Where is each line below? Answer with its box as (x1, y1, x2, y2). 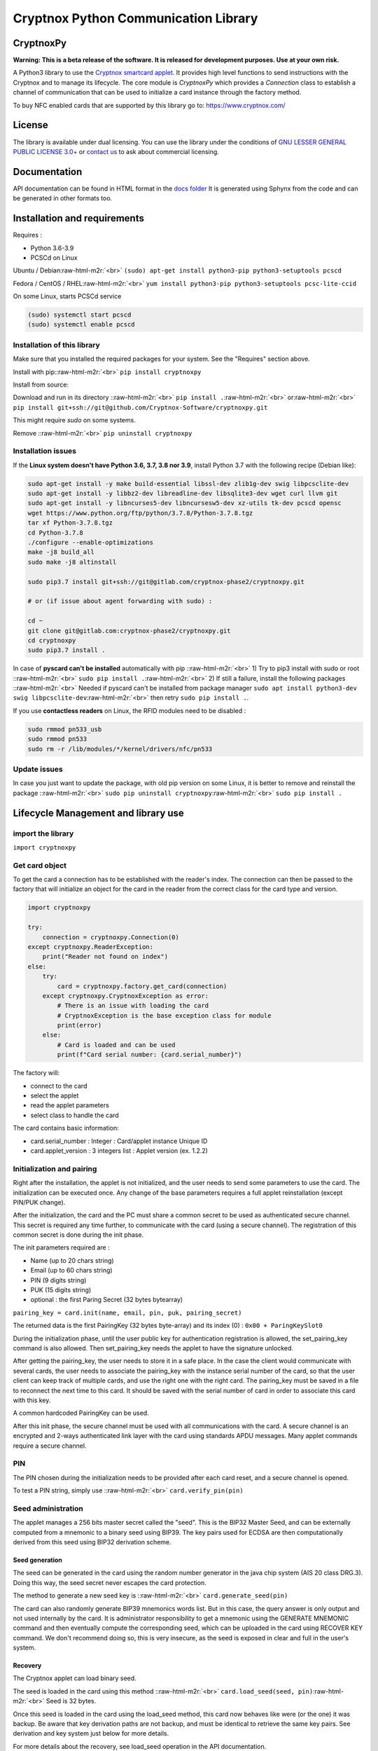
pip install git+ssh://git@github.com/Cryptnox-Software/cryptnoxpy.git (13, 403, 268, 411)
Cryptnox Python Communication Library (13, 11, 258, 26)
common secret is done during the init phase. (13, 1231, 144, 1239)
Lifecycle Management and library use (13, 807, 185, 819)
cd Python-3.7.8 (27, 529, 84, 537)
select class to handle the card (30, 1111, 119, 1119)
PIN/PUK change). (13, 1198, 66, 1206)
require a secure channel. (13, 1441, 87, 1450)
